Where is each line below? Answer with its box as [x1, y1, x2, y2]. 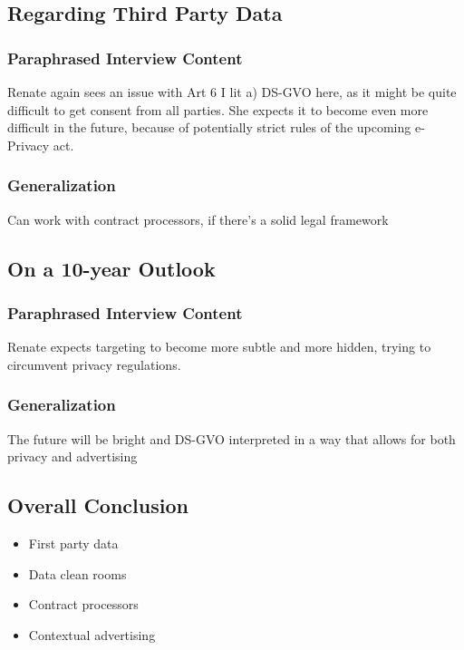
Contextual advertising [28, 625, 156, 644]
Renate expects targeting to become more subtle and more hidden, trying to [7, 337, 431, 356]
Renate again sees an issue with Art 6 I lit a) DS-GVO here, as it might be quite [7, 82, 457, 101]
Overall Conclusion [7, 491, 188, 519]
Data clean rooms [28, 564, 127, 583]
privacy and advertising [7, 447, 138, 466]
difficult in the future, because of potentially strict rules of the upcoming [7, 118, 411, 137]
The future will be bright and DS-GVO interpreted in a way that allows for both [7, 429, 456, 448]
